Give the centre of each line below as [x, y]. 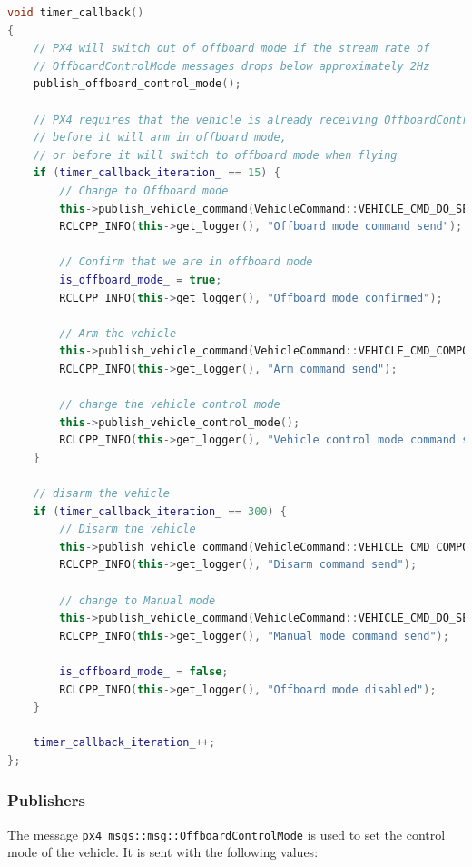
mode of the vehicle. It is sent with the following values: [163, 852]
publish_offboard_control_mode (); [137, 84]
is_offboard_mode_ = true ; [141, 279]
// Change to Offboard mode [144, 190]
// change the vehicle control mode [170, 405]
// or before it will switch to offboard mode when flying [215, 155]
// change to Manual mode [138, 600]
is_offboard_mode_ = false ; [144, 671]
